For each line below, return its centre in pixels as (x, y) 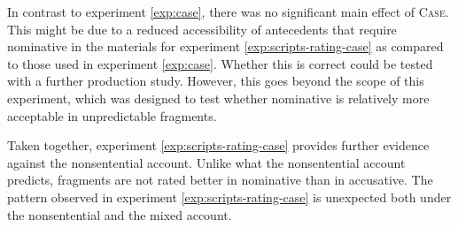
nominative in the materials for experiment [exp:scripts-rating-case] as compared (225, 46)
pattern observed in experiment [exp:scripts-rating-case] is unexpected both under (229, 197)
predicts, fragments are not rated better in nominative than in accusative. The (220, 180)
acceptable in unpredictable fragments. (112, 115)
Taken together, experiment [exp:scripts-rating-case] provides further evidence (218, 145)
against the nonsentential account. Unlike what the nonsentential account (206, 162)
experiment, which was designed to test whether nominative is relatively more (218, 98)
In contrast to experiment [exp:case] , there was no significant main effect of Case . (228, 11)
